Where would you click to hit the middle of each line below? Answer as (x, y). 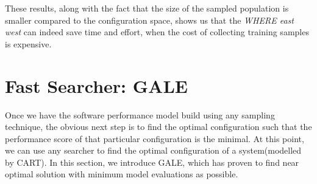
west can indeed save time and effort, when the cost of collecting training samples (157, 32)
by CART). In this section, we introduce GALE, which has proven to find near (152, 162)
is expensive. (28, 43)
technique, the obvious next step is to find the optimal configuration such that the (158, 127)
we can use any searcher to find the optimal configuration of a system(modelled (153, 150)
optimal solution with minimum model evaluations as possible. (122, 174)
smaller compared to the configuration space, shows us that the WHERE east (149, 20)
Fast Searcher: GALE (96, 85)
